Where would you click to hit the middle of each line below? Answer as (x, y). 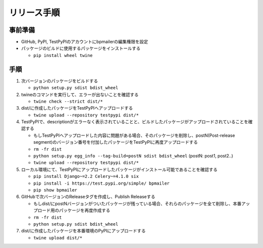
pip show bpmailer (55, 190)
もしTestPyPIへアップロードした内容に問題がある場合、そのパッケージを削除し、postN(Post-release (134, 135)
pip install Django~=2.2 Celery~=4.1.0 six (86, 176)
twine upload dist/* (58, 238)
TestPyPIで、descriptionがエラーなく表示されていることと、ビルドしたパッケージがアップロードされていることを (135, 122)
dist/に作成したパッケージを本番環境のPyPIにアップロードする (84, 231)
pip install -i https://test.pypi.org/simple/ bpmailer (102, 183)
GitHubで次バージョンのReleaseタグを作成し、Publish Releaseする (88, 197)
